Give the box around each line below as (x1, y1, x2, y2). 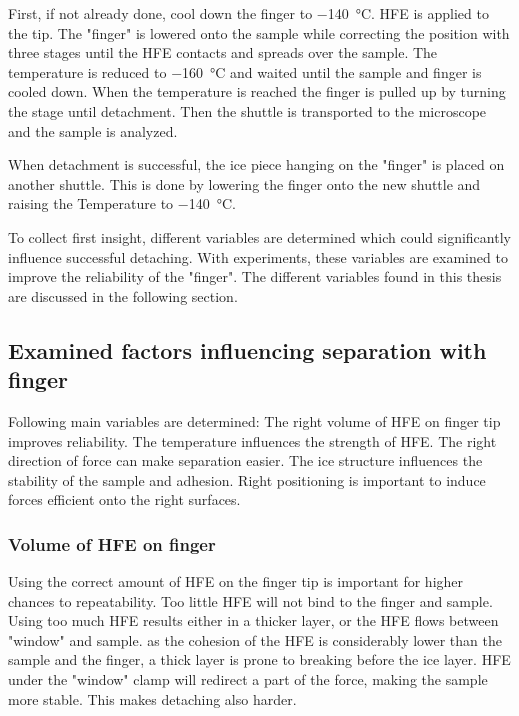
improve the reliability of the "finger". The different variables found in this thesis (8, 266, 502, 287)
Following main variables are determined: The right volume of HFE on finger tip (8, 410, 501, 431)
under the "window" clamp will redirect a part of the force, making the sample (8, 669, 488, 690)
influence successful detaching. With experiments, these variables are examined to (8, 246, 508, 267)
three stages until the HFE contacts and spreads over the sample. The (8, 42, 438, 63)
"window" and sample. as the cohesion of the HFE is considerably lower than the (8, 629, 502, 650)
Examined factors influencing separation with (8, 334, 487, 365)
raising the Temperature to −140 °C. (8, 193, 236, 214)
